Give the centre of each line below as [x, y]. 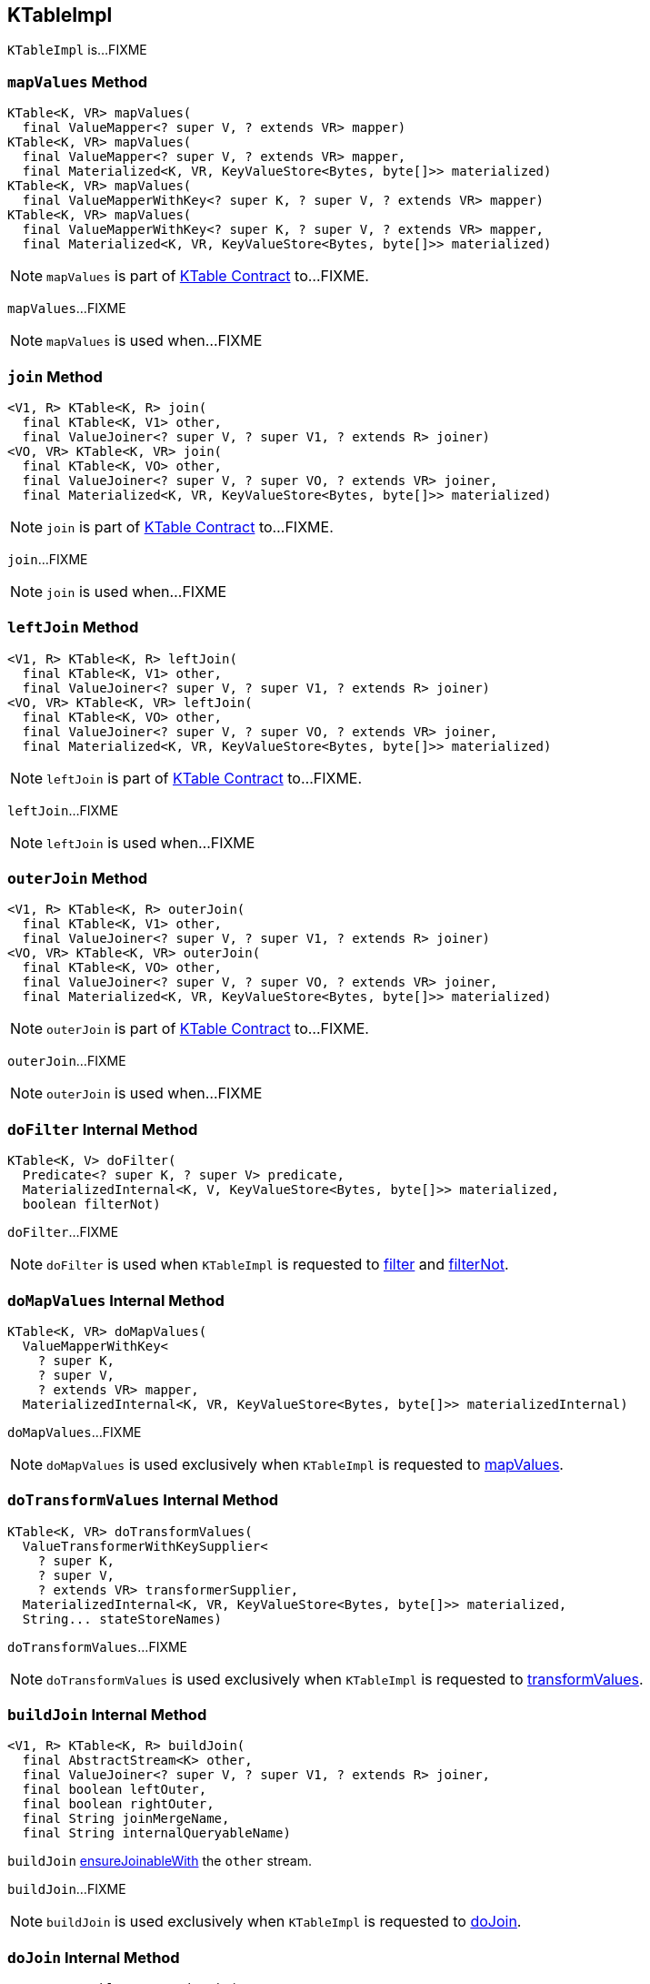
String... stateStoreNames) [122, 1619]
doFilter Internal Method [103, 1129]
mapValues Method [78, 81]
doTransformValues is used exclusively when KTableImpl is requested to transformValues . [345, 1679]
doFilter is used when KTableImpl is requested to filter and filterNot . [278, 1265]
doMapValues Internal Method [116, 1300]
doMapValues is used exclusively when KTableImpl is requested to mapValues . [305, 1464]
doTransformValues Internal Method [143, 1500]
